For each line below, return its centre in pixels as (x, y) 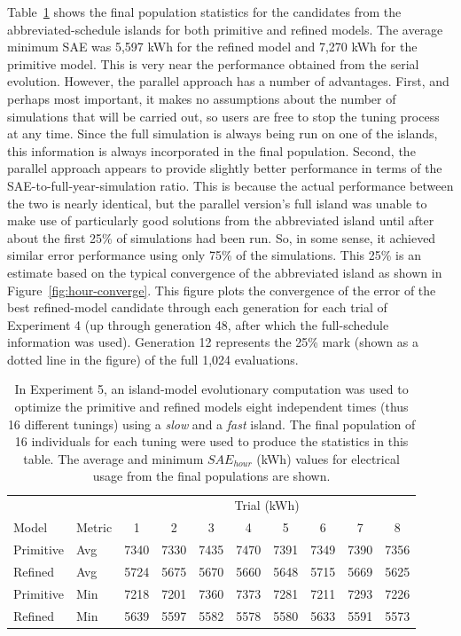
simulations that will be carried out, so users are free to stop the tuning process (223, 116)
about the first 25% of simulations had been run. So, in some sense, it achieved (222, 237)
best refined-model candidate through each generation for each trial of (197, 307)
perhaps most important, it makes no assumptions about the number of (202, 98)
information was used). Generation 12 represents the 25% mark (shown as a (213, 342)
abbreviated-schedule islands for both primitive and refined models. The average (225, 29)
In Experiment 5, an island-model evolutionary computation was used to (211, 389)
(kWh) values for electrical (328, 458)
